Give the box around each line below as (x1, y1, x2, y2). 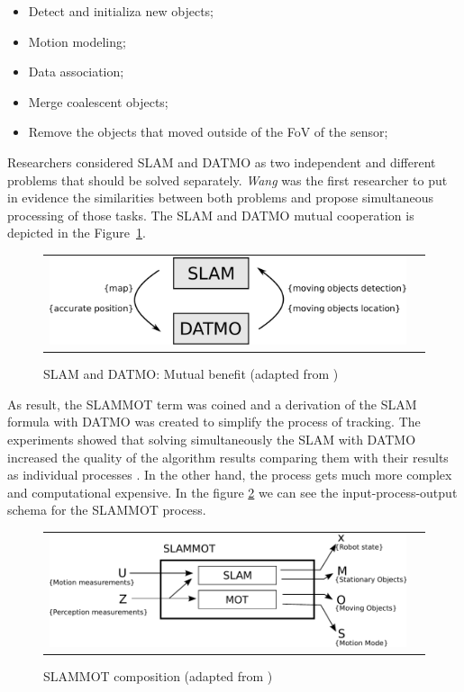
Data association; (28, 62, 124, 81)
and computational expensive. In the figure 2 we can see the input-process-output (7, 482, 458, 501)
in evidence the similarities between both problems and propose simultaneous (7, 188, 434, 207)
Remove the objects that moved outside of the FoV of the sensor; (28, 122, 388, 141)
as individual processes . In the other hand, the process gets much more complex (7, 465, 452, 484)
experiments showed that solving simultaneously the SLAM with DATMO (7, 430, 416, 449)
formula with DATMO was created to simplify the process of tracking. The (7, 412, 421, 431)
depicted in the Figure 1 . (7, 223, 146, 242)
